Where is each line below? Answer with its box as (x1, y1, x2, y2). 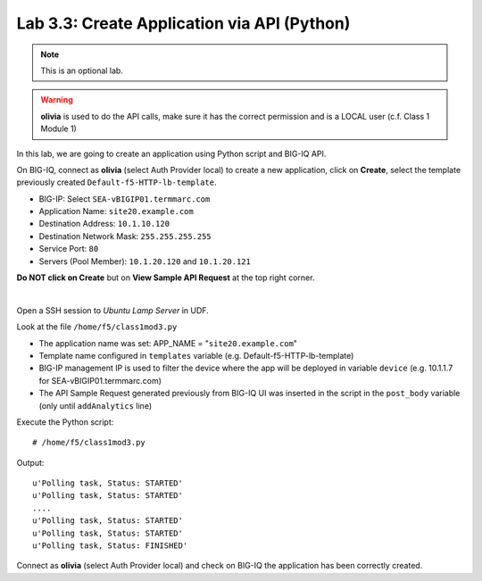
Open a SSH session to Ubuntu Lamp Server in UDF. (16, 304, 209, 316)
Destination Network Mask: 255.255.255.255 (38, 230, 212, 241)
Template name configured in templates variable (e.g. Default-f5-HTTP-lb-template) (38, 350, 354, 361)
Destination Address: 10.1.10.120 (38, 219, 170, 229)
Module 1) (40, 123, 78, 134)
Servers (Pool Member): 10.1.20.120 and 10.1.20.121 (38, 255, 252, 267)
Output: (16, 457, 45, 468)
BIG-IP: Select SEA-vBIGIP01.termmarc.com (38, 193, 211, 204)
